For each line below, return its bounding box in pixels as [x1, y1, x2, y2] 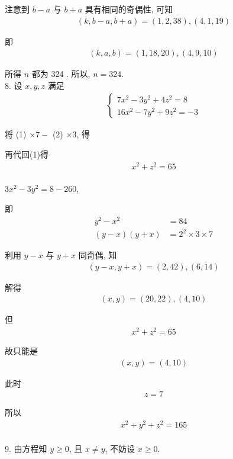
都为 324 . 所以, [31, 68, 90, 80]
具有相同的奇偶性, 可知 [85, 3, 173, 15]
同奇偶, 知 [78, 249, 117, 261]
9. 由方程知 [5, 442, 47, 454]
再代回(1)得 [5, 148, 48, 161]
